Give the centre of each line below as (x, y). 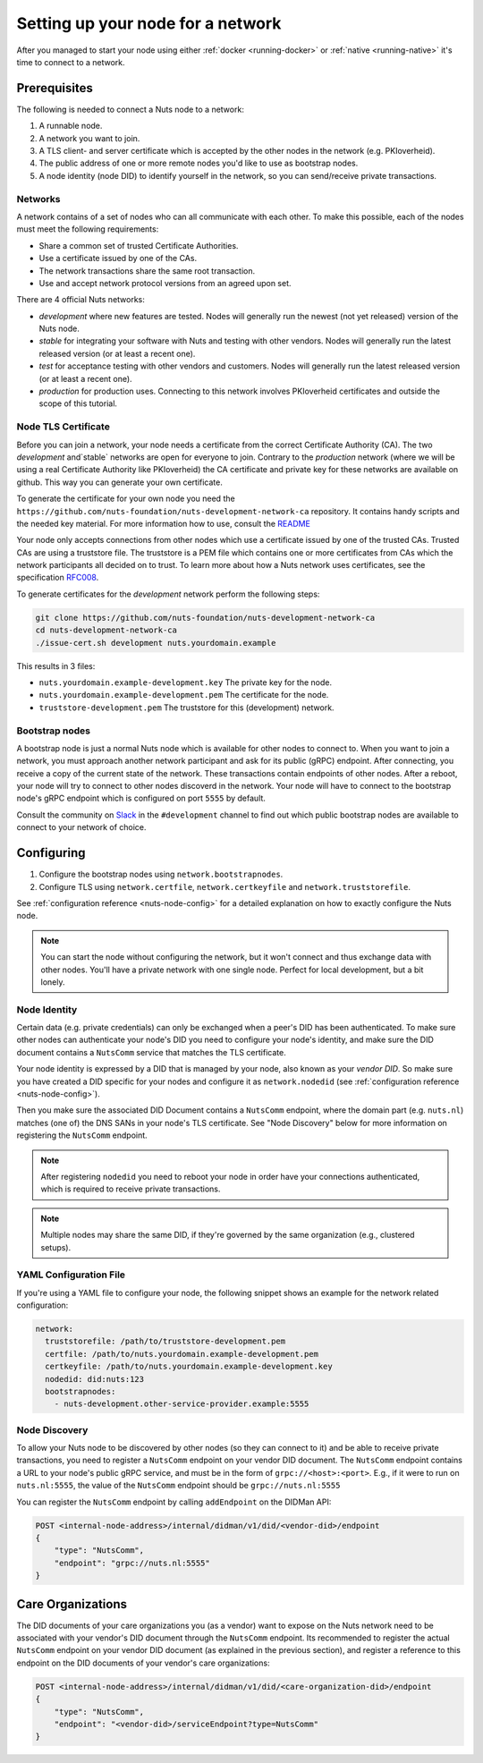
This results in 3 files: (56, 665)
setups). (56, 1247)
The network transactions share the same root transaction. (147, 271)
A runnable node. (71, 126)
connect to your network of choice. (81, 827)
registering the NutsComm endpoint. (82, 1135)
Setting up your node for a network (149, 23)
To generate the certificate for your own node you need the (126, 499)
